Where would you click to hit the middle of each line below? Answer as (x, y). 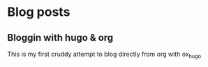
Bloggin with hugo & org (60, 38)
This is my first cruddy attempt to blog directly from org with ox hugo (104, 55)
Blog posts (39, 12)
